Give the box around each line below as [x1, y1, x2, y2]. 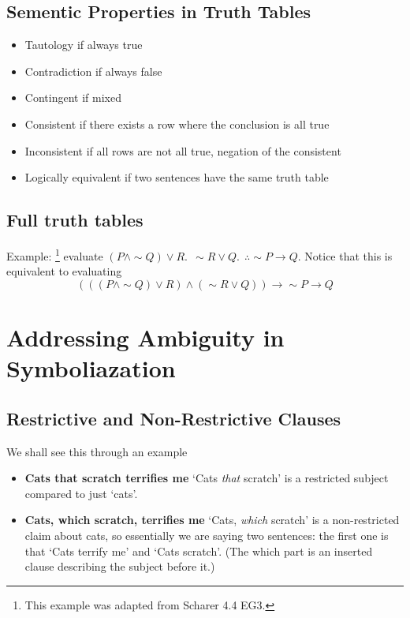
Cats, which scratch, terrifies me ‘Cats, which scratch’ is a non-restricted [24, 511, 400, 528]
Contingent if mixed [24, 89, 121, 106]
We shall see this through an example [6, 443, 188, 459]
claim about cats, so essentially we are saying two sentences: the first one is [24, 526, 389, 543]
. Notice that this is [297, 247, 393, 264]
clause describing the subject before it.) [24, 558, 215, 575]
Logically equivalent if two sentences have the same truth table [24, 169, 329, 185]
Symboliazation [6, 352, 176, 384]
